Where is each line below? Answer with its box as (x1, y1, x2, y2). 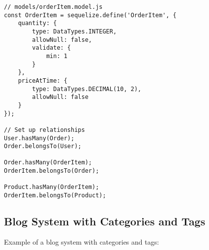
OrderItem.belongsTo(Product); (4, 192, 106, 199)
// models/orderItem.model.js (4, 3, 103, 10)
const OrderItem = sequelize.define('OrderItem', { (4, 11, 177, 19)
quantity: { (18, 20, 57, 27)
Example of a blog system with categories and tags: (4, 236, 159, 247)
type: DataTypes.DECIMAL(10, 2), (32, 85, 142, 93)
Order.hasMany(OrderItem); (4, 159, 92, 166)
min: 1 (46, 52, 67, 60)
